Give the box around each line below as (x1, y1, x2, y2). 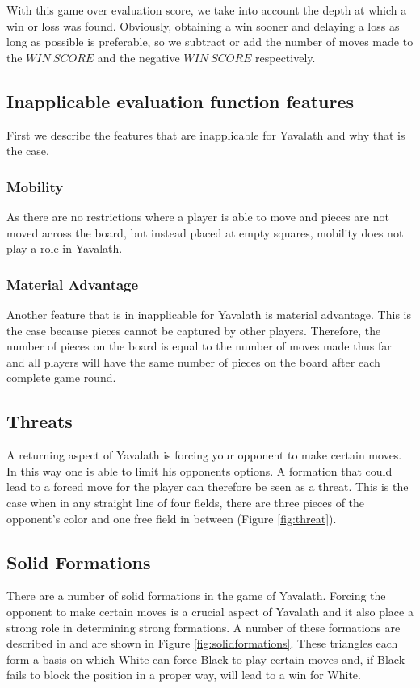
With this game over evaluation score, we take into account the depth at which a (6, 2, 407, 18)
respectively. (255, 48, 316, 65)
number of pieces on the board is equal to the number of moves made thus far (6, 338, 392, 354)
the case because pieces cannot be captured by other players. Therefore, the (6, 321, 381, 338)
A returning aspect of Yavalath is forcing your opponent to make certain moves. (6, 447, 402, 464)
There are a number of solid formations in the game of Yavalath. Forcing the (6, 587, 386, 604)
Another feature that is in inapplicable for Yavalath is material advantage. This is (6, 305, 411, 322)
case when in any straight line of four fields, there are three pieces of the (6, 493, 365, 510)
